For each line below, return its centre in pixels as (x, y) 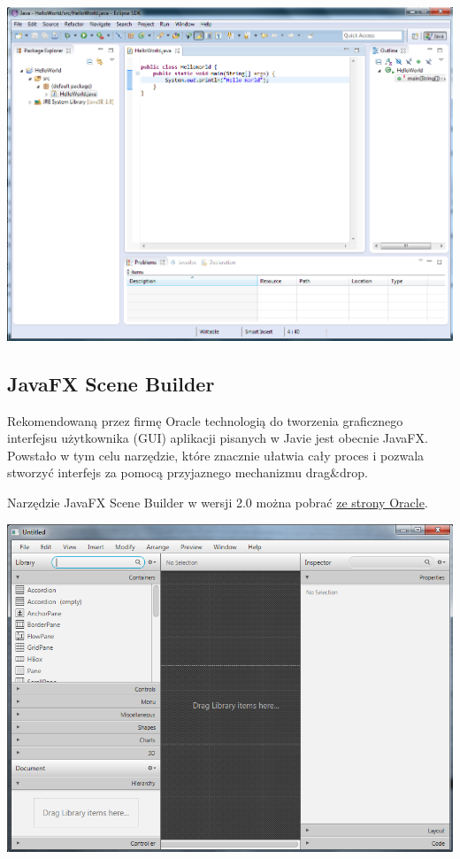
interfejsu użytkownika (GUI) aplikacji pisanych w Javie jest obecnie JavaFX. (218, 438)
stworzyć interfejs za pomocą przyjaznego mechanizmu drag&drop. (188, 472)
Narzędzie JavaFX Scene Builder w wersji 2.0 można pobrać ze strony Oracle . (218, 503)
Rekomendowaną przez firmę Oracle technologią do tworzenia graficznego (205, 420)
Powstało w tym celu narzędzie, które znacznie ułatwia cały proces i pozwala (216, 455)
